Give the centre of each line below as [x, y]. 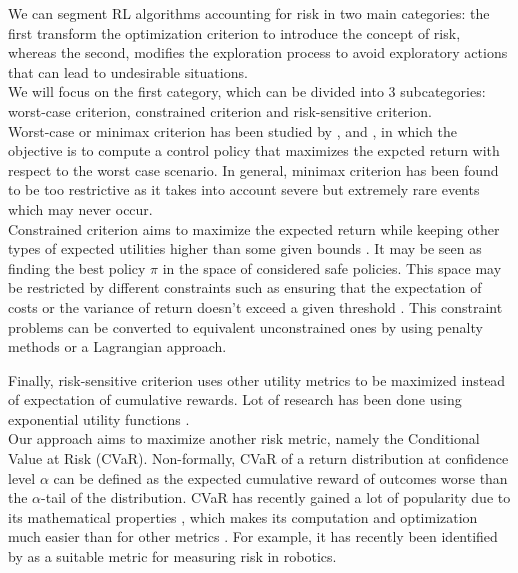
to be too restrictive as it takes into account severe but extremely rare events [244, 189]
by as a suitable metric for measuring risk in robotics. [172, 556]
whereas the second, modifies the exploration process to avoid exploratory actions [258, 52]
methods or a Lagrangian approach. [117, 346]
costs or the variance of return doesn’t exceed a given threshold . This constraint [255, 306]
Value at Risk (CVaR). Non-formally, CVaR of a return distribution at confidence [258, 458]
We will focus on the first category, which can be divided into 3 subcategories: [247, 91]
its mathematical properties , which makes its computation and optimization [243, 516]
